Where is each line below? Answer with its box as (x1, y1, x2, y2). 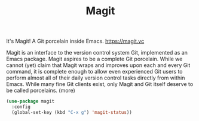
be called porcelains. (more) (6, 87, 76, 94)
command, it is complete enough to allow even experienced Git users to (6, 68, 183, 75)
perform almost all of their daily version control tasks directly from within (6, 74, 185, 81)
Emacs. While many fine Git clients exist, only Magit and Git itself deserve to (6, 81, 194, 88)
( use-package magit (6, 98, 55, 104)
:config (11, 104, 31, 110)
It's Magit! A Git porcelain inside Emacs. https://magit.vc (6, 37, 145, 45)
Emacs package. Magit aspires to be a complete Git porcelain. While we (6, 55, 183, 63)
